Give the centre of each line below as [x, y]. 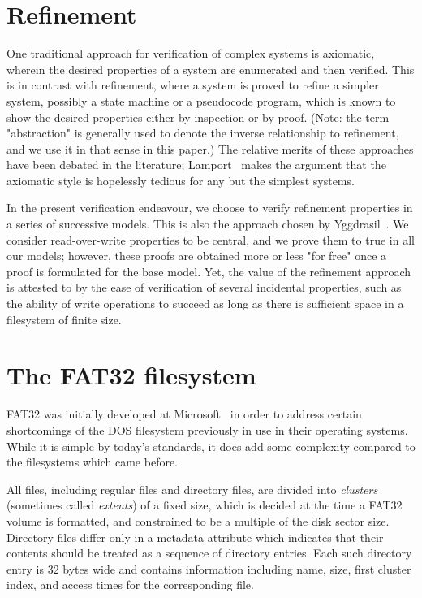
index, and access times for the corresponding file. [130, 585]
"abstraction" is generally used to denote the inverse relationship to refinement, [203, 133]
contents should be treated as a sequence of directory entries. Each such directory [209, 553]
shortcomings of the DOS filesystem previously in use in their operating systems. [207, 429]
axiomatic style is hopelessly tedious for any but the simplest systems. [181, 180]
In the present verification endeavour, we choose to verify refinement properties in [210, 208]
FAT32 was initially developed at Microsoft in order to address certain [184, 414]
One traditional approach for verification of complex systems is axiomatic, [191, 53]
